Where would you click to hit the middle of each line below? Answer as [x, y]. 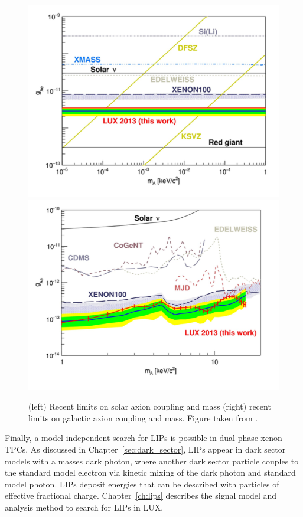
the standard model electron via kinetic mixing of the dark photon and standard [150, 472]
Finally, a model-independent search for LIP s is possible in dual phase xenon [144, 438]
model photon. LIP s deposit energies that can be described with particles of [142, 484]
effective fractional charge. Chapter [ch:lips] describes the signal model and [141, 495]
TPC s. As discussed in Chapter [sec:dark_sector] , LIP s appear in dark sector [145, 449]
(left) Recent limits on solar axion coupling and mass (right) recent [150, 406]
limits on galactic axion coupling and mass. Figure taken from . [143, 418]
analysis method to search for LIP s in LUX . [84, 507]
